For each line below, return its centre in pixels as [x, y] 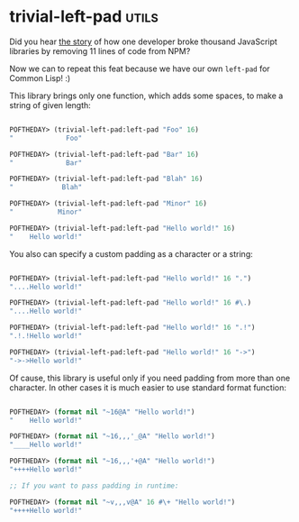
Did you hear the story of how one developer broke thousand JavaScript [143, 41]
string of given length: [50, 105]
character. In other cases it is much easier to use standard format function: [148, 387]
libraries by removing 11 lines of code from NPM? [100, 50]
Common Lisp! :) [40, 78]
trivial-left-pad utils [84, 17]
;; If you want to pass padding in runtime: [94, 485]
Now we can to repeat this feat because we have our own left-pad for [140, 69]
